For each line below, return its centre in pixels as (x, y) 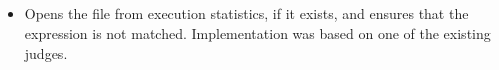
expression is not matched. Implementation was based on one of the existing (257, 32)
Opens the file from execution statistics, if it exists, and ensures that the (246, 13)
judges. (46, 52)
